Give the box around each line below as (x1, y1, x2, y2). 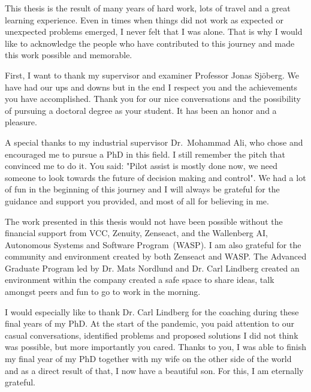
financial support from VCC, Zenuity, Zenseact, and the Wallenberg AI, (5, 227, 268, 239)
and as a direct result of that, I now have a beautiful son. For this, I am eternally (5, 364, 304, 376)
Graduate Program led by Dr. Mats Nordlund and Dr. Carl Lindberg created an (5, 261, 300, 274)
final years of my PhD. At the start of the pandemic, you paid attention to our (5, 317, 294, 330)
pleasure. (5, 116, 37, 128)
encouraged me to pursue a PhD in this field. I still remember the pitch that (5, 147, 285, 160)
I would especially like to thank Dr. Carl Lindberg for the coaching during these (5, 305, 299, 318)
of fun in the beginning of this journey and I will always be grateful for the (5, 183, 280, 195)
